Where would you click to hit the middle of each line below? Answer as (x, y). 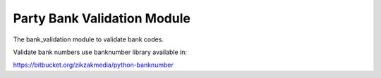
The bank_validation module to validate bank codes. (88, 39)
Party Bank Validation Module (102, 18)
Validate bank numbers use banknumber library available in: (100, 52)
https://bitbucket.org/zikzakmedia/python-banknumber (93, 65)
